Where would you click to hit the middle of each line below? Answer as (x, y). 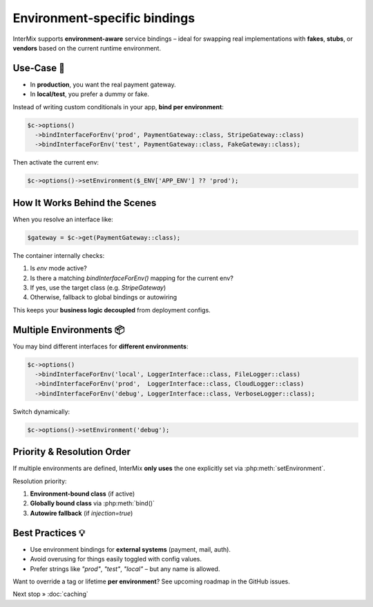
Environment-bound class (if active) (83, 494)
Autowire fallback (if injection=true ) (82, 513)
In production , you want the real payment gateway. (103, 84)
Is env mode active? (59, 268)
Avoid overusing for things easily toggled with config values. (116, 559)
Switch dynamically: (41, 411)
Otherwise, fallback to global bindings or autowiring (104, 297)
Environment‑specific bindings (104, 18)
